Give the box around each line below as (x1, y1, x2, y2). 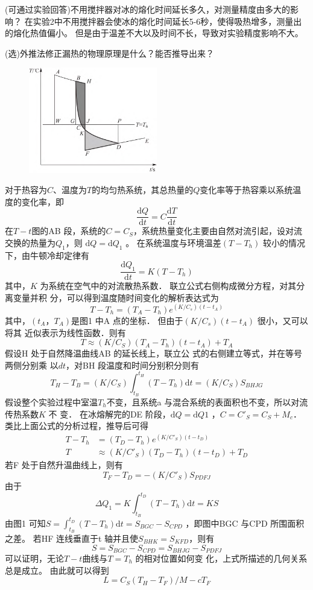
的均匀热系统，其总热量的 (92, 183, 194, 196)
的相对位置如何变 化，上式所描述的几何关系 (135, 551, 308, 564)
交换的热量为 (5, 236, 55, 249)
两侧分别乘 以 (5, 358, 58, 371)
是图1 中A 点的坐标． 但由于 (71, 314, 183, 326)
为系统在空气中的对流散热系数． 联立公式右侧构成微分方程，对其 (40, 279, 297, 292)
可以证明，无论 (5, 551, 64, 564)
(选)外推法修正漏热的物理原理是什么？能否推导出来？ (5, 46, 214, 59)
